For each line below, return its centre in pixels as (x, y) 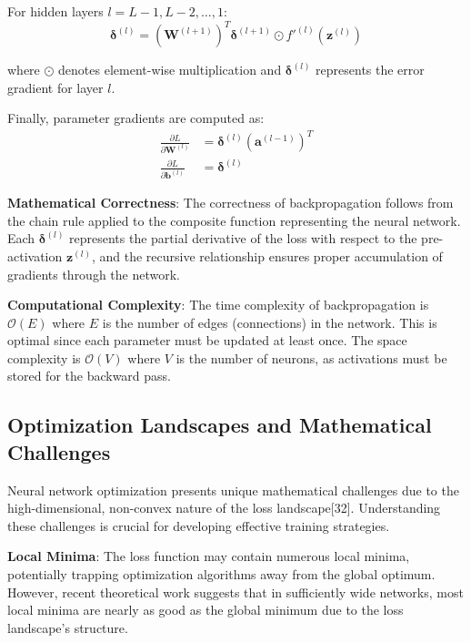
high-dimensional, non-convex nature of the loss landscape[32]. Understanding (224, 508)
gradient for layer (55, 87)
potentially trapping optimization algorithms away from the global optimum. (221, 574)
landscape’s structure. (68, 627)
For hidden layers (55, 11)
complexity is (44, 357)
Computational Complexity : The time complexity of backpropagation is (218, 305)
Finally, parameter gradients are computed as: (136, 118)
